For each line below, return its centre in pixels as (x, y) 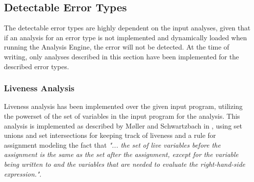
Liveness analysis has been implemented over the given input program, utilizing (123, 106)
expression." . (23, 173)
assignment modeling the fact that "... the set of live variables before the (112, 144)
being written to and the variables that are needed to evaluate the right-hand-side (125, 164)
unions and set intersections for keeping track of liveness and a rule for (110, 135)
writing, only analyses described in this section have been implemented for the (122, 56)
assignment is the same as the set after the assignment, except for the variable (121, 154)
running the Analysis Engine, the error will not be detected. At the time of (117, 47)
